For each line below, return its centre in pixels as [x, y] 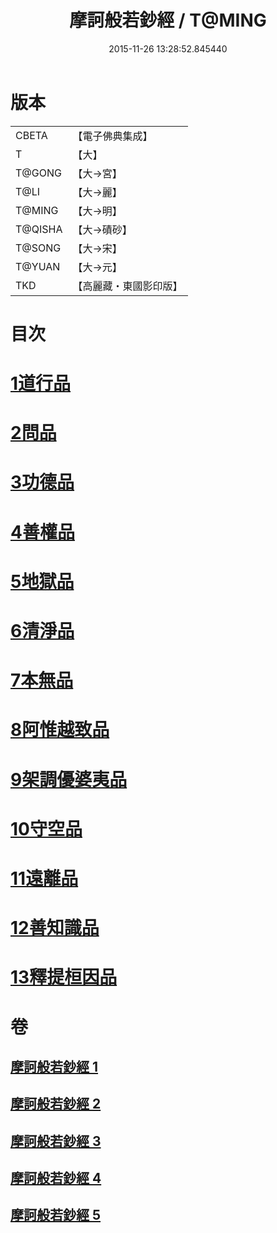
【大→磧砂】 [102, 229]
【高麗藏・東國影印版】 [127, 286]
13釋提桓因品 [64, 977]
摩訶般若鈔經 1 [54, 1066]
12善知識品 [55, 928]
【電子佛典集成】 [112, 136]
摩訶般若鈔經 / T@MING [168, 20]
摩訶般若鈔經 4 [56, 1178]
